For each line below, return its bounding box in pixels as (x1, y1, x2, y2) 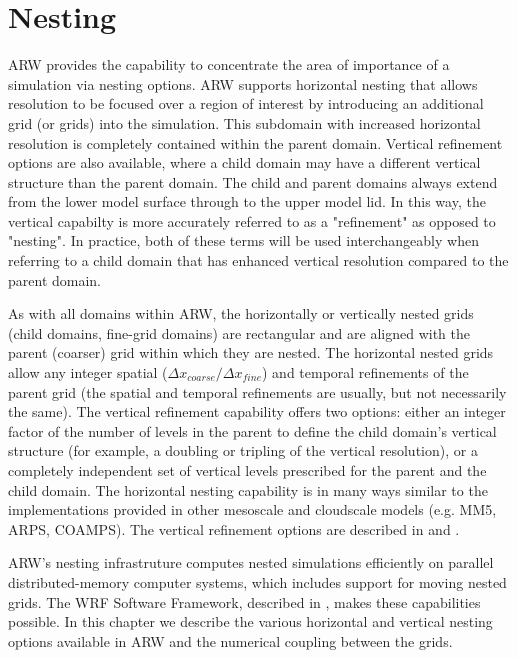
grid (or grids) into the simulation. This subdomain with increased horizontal (8, 112, 481, 133)
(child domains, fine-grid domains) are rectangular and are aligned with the (8, 322, 470, 343)
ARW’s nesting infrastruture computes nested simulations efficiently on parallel (8, 552, 494, 573)
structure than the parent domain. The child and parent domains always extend (8, 171, 498, 192)
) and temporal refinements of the (261, 362, 469, 383)
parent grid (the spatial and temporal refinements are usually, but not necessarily (8, 381, 507, 402)
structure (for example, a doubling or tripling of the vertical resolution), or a (8, 440, 478, 461)
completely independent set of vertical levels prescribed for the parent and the (8, 460, 487, 480)
